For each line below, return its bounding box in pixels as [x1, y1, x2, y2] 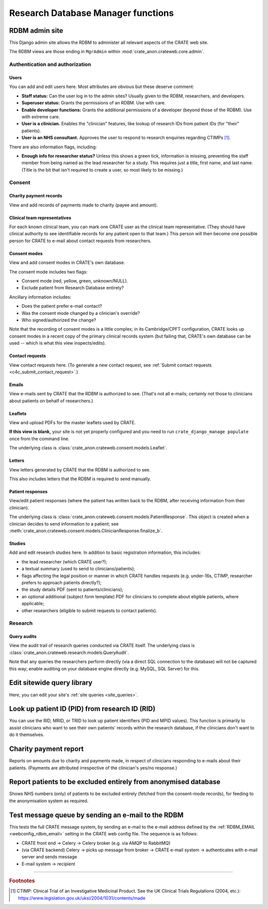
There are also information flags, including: [9, 144, 97, 150]
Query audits [9, 634, 37, 639]
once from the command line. [9, 436, 69, 442]
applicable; [21, 601, 45, 607]
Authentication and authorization [9, 61, 91, 68]
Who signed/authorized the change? [21, 317, 96, 323]
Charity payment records [9, 193, 63, 199]
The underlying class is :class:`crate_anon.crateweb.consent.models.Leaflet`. [9, 445, 167, 451]
